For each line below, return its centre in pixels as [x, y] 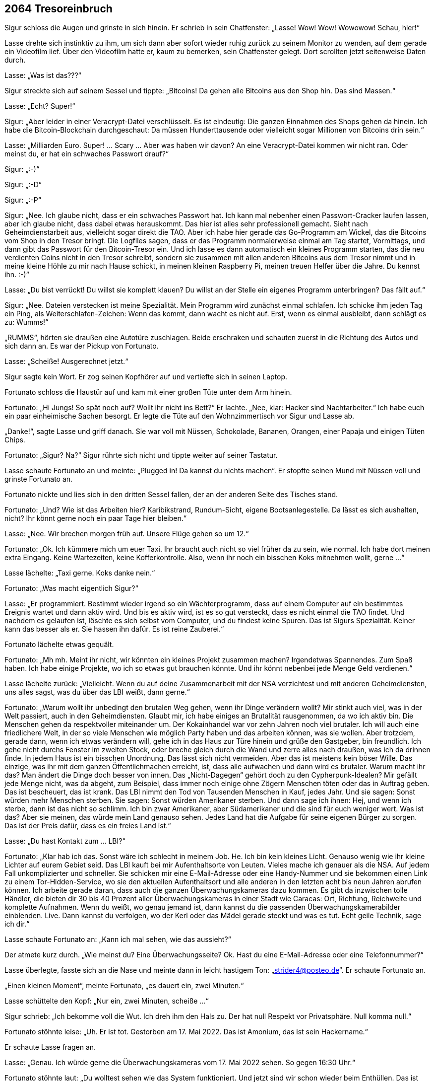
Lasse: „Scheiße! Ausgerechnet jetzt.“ [66, 361]
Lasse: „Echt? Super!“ [40, 106]
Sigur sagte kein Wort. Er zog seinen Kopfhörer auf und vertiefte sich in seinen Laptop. [146, 377]
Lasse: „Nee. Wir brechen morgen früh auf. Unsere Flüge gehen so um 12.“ [127, 534]
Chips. [15, 440]
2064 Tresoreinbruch [59, 9]
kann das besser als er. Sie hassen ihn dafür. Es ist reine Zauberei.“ [114, 629]
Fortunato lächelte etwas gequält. [59, 645]
